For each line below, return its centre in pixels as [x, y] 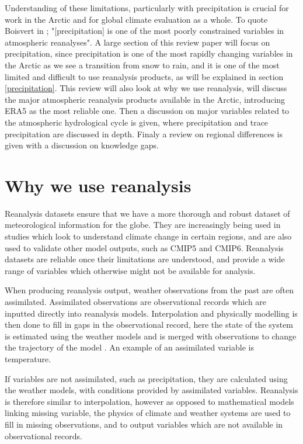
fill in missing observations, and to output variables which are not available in [144, 424]
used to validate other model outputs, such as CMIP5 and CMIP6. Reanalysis [144, 247]
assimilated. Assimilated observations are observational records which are [136, 301]
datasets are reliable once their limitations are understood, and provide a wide [145, 259]
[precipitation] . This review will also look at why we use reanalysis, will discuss [146, 88]
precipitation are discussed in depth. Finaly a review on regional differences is [144, 133]
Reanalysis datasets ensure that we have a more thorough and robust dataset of [147, 213]
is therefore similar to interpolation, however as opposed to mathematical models [149, 401]
